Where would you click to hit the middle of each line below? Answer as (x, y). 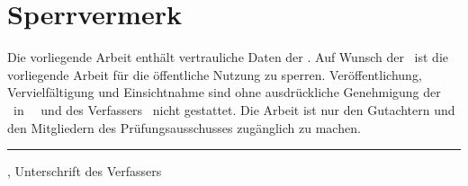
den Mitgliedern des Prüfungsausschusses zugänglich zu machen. (184, 127)
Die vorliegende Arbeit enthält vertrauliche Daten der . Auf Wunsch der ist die (228, 57)
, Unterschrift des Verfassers (85, 171)
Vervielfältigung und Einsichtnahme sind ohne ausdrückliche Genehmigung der (224, 92)
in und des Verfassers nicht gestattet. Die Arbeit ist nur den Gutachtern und (234, 109)
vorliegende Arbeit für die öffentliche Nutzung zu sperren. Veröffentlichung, (215, 74)
